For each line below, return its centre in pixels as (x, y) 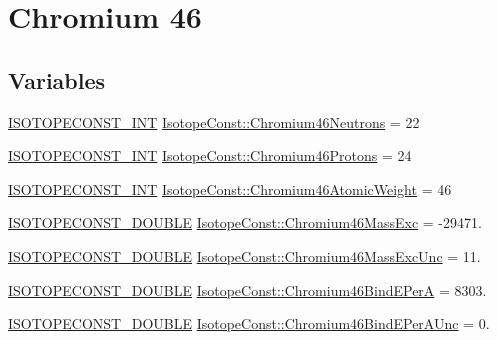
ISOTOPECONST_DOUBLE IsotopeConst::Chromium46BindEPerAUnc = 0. (249, 323)
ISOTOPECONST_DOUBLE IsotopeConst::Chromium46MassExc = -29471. (245, 222)
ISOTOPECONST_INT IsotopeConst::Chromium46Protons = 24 (210, 155)
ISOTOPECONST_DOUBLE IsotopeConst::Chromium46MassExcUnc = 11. (244, 255)
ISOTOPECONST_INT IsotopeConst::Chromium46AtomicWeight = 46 (230, 188)
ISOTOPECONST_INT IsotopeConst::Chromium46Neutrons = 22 (214, 121)
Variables (57, 79)
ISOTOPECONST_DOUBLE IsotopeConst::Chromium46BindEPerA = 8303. (247, 289)
